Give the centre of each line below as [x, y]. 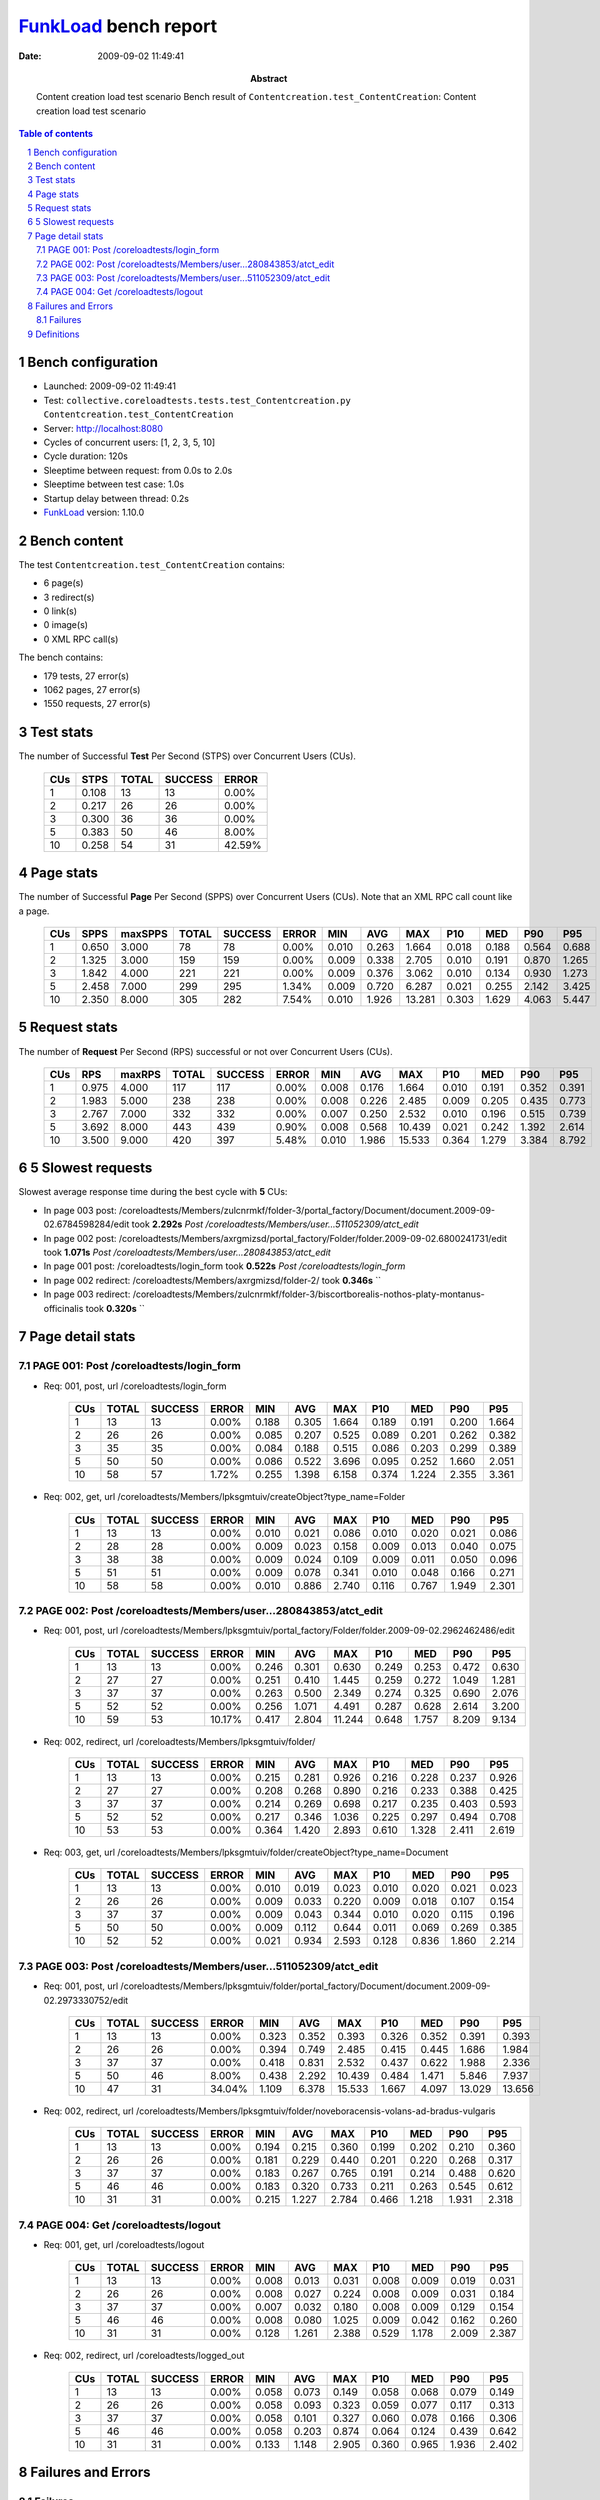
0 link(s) [60, 611]
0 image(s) [66, 625]
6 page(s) [63, 583]
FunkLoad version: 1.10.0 [94, 512]
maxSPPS [144, 934]
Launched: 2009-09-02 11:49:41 [110, 386]
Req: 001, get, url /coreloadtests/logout [124, 2245]
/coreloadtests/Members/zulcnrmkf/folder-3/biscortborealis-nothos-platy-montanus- [308, 1294]
